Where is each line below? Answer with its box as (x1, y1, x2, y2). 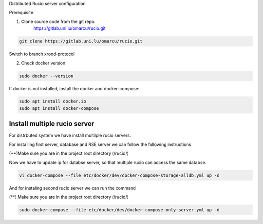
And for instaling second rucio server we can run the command (9, 185, 136, 191)
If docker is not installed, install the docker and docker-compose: (9, 85, 140, 91)
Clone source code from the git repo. (21, 19, 96, 24)
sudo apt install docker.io (19, 99, 86, 104)
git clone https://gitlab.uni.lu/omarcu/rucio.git (19, 39, 143, 44)
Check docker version (21, 60, 66, 66)
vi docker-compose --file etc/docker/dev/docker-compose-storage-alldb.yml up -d (19, 172, 220, 178)
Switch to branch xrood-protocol (9, 51, 75, 57)
